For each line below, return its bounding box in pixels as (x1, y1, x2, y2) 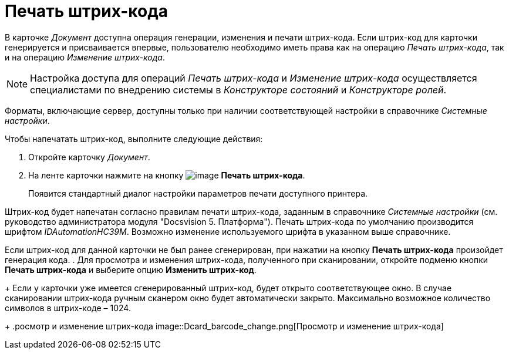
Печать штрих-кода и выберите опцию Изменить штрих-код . (5, 264, 257, 275)
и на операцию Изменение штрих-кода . (5, 52, 165, 62)
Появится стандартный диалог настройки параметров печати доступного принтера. (28, 188, 368, 198)
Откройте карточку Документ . (28, 151, 150, 162)
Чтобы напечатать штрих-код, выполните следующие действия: (5, 133, 263, 144)
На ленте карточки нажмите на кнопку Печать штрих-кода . (28, 170, 305, 180)
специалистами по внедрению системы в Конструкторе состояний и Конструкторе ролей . (30, 83, 447, 96)
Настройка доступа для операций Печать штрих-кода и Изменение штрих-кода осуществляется (30, 72, 477, 84)
